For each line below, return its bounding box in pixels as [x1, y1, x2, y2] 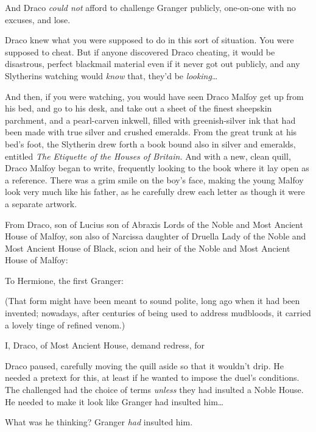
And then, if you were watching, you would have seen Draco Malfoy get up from [5, 90, 304, 102]
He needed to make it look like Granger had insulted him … [5, 395, 224, 408]
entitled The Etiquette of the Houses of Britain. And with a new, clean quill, [5, 149, 291, 162]
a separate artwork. [5, 197, 77, 210]
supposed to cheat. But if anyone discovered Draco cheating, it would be [5, 45, 275, 58]
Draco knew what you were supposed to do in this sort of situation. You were [5, 34, 294, 46]
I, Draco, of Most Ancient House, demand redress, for [5, 339, 205, 352]
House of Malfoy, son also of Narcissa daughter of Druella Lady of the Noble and [5, 230, 306, 243]
